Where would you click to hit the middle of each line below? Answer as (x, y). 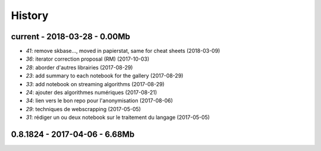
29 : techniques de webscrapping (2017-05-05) (83, 109)
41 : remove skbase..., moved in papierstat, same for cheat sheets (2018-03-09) (123, 51)
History (30, 15)
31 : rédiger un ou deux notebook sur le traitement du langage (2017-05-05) (118, 117)
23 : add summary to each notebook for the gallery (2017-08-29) (105, 76)
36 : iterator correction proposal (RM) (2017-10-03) (88, 59)
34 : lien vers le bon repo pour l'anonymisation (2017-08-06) (100, 100)
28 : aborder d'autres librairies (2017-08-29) (79, 67)
